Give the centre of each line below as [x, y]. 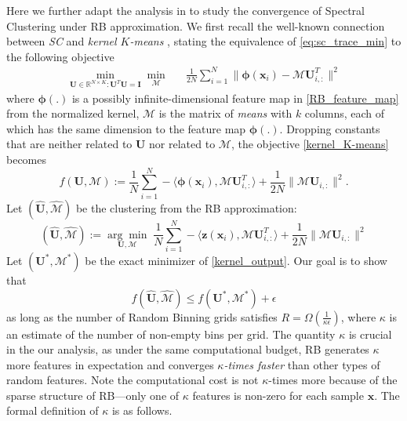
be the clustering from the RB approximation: [186, 207]
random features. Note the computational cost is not [133, 380]
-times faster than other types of [302, 364]
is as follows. [142, 410]
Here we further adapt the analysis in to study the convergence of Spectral [185, 10]
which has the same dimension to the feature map [126, 128]
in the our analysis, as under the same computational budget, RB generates [188, 349]
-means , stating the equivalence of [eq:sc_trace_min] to [265, 41]
